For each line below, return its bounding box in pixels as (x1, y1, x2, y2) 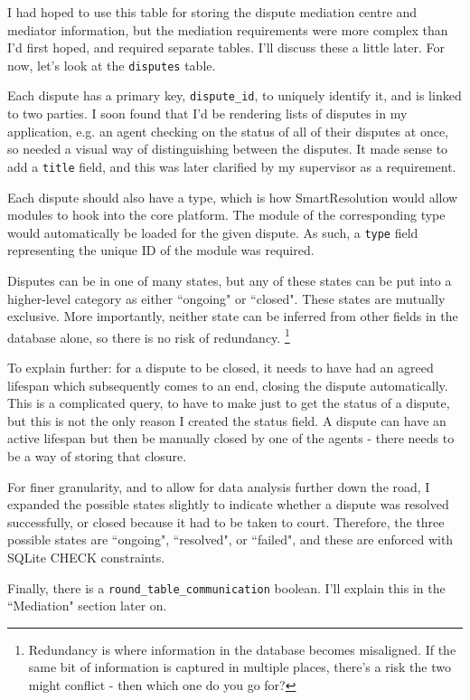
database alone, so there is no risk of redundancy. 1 (7, 325, 290, 346)
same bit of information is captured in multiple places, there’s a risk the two (28, 657, 451, 676)
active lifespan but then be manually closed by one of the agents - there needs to (7, 429, 455, 448)
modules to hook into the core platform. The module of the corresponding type (7, 205, 446, 224)
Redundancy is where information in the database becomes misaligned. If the (28, 639, 456, 658)
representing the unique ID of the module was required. (7, 241, 315, 260)
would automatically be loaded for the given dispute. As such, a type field (7, 222, 418, 241)
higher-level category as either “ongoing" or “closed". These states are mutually (7, 289, 446, 307)
